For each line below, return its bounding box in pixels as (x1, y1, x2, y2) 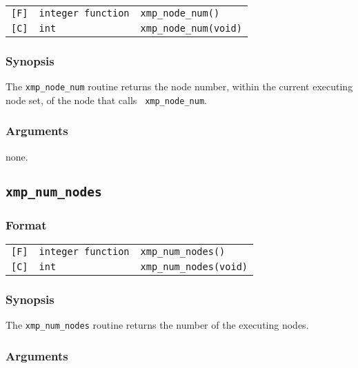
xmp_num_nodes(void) (140, 260, 248, 272)
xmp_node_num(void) (140, 23, 242, 34)
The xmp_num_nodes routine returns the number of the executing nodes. (6, 318, 309, 332)
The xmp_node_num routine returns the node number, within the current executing (6, 79, 353, 94)
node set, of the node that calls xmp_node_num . (6, 92, 207, 107)
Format (6, 216, 47, 233)
